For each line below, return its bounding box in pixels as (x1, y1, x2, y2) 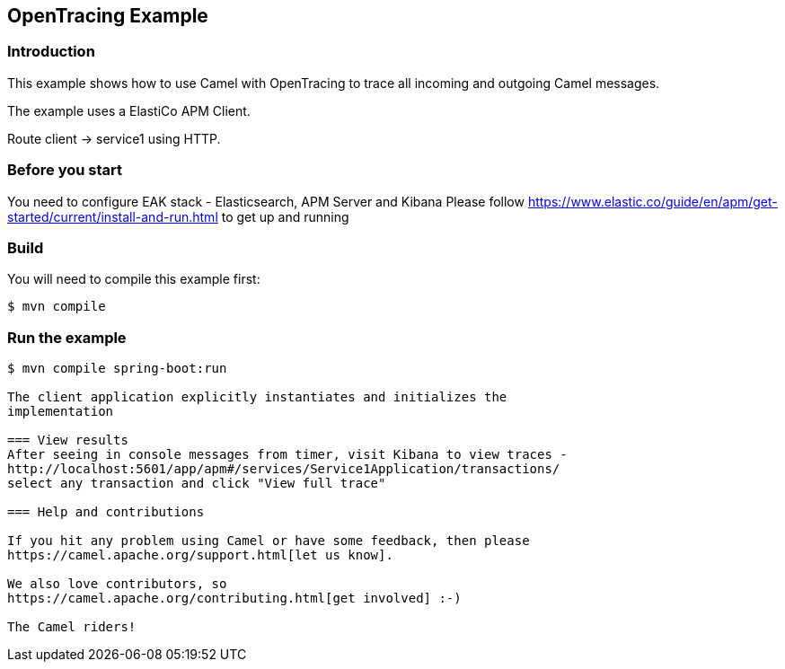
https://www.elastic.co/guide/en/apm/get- (527, 193, 778, 209)
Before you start (7, 161, 122, 180)
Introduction (7, 42, 95, 61)
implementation (7, 404, 114, 419)
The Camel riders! (7, 620, 137, 635)
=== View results (7, 433, 128, 448)
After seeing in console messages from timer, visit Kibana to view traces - (7, 447, 568, 462)
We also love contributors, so (7, 577, 227, 592)
